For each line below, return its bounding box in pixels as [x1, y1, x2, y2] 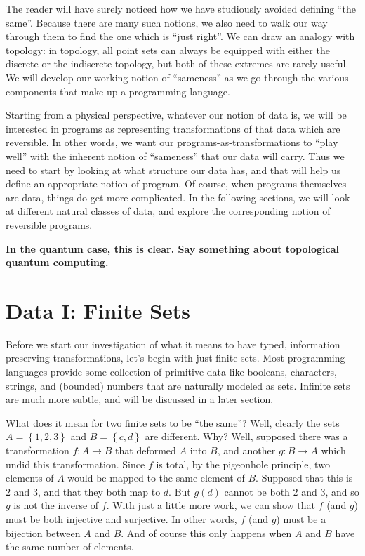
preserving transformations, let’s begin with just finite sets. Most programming [6, 350, 345, 365]
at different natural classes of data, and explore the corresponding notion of [6, 204, 331, 218]
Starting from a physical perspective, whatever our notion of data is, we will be [6, 107, 347, 122]
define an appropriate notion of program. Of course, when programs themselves [6, 176, 347, 191]
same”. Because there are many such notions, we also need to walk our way [6, 15, 328, 29]
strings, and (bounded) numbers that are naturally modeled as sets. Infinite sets [6, 378, 350, 392]
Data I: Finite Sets [6, 296, 191, 324]
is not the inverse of [13, 498, 99, 512]
